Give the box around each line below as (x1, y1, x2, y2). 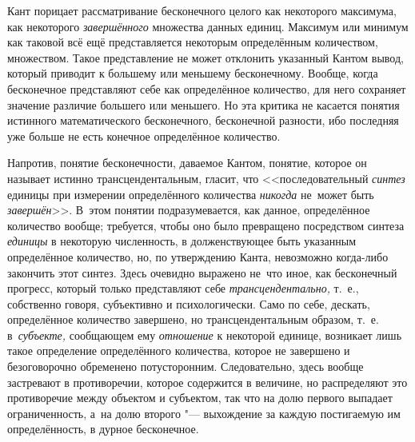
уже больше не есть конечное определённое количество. (7, 127, 281, 144)
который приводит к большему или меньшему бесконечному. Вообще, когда (7, 65, 378, 82)
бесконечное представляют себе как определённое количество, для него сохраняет (7, 80, 406, 97)
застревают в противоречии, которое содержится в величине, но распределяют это (7, 373, 408, 390)
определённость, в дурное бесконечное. (7, 420, 199, 437)
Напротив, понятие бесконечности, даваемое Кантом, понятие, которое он (7, 154, 367, 171)
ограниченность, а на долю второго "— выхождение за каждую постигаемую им (7, 404, 401, 421)
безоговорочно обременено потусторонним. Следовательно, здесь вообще (7, 358, 364, 375)
